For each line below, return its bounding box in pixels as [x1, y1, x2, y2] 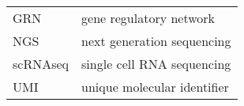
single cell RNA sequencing [81, 55, 231, 73]
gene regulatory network [81, 9, 216, 27]
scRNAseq [13, 55, 69, 73]
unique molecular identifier [81, 78, 229, 96]
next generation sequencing [81, 32, 231, 50]
